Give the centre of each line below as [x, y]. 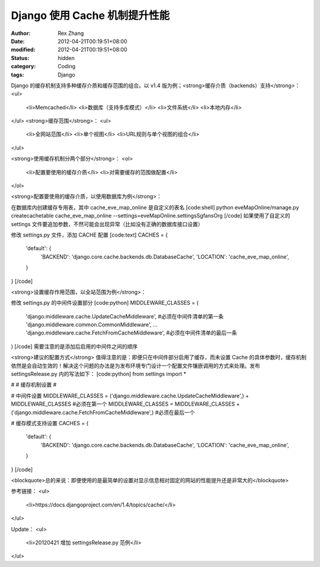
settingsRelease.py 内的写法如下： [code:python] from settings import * [99, 374]
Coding [67, 66]
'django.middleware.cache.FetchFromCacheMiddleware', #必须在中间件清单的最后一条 [131, 333]
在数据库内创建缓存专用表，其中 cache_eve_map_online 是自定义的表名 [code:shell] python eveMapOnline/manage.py [155, 207]
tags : [17, 75]
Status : [20, 58]
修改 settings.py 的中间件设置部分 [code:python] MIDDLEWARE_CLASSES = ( [105, 303]
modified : [23, 50]
